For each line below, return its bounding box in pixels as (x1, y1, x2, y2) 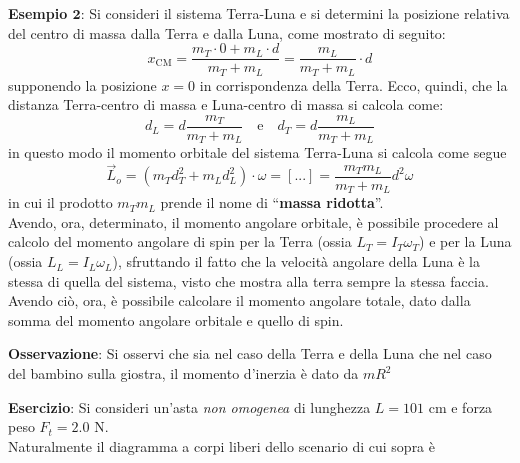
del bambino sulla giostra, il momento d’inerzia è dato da (8, 363, 359, 384)
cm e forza (428, 396, 493, 417)
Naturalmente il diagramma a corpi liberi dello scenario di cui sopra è (8, 435, 435, 456)
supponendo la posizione (8, 74, 157, 95)
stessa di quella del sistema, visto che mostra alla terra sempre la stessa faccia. (8, 270, 489, 291)
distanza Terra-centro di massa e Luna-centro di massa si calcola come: (8, 94, 444, 115)
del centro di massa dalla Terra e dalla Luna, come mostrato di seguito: (8, 22, 446, 43)
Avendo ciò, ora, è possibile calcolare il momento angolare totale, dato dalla (8, 290, 471, 311)
